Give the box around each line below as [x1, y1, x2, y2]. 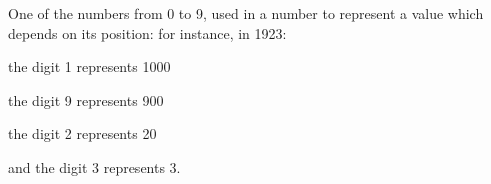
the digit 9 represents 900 [8, 89, 164, 110]
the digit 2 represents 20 [8, 123, 157, 144]
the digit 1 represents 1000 [8, 56, 171, 77]
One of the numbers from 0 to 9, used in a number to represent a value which [8, 3, 484, 23]
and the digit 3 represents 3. [8, 156, 181, 177]
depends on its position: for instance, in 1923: [8, 22, 287, 43]
